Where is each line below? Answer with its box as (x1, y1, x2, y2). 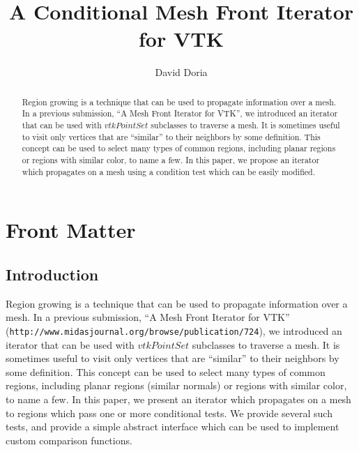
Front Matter (6, 216, 136, 244)
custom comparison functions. (6, 432, 132, 447)
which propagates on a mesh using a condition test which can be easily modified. (22, 165, 315, 177)
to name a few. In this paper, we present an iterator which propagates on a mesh (6, 391, 351, 406)
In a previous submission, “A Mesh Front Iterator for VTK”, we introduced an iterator (22, 107, 338, 119)
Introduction (6, 263, 99, 285)
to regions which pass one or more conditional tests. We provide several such (6, 405, 333, 420)
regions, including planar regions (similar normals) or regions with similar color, (6, 378, 347, 393)
